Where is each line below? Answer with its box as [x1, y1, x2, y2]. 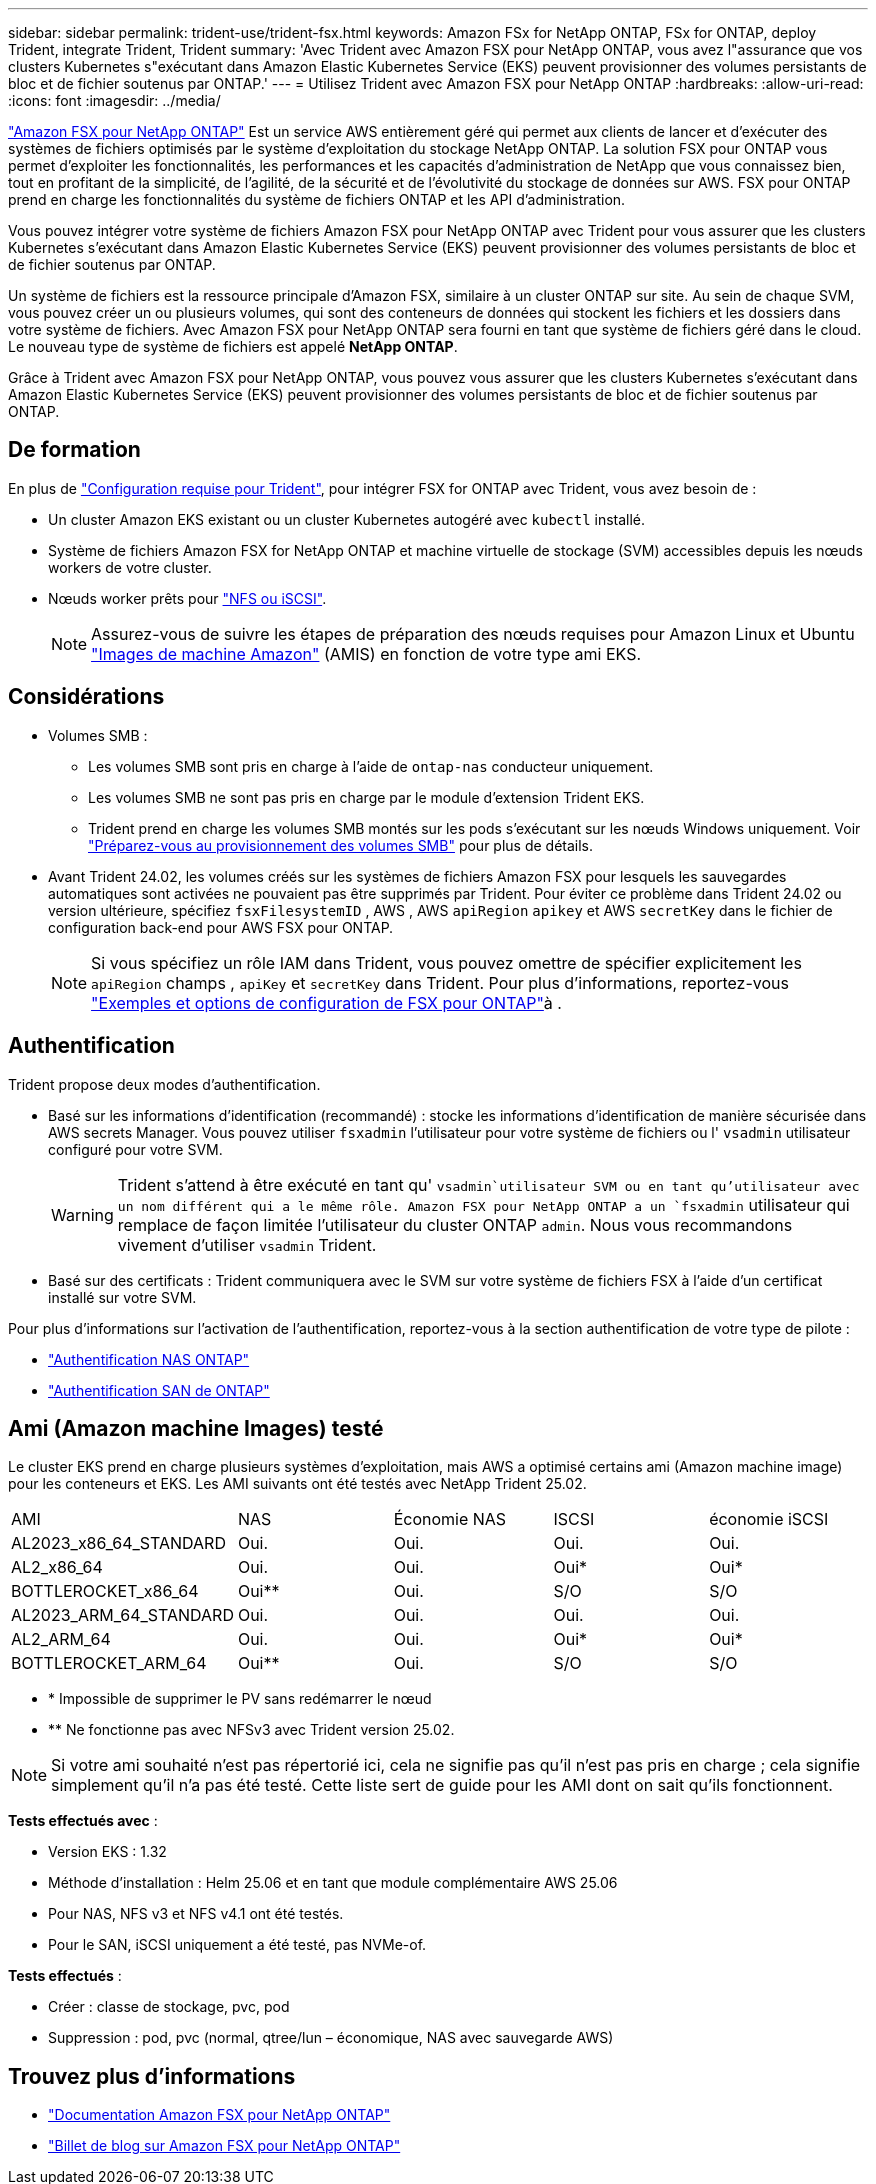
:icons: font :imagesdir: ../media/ [8, 92, 221, 109]
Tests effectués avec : [8, 1812, 158, 1830]
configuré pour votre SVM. [48, 1140, 223, 1158]
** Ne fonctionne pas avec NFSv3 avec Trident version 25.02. [48, 1721, 455, 1739]
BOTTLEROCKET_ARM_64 [11, 1653, 207, 1674]
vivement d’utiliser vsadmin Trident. [117, 1234, 377, 1255]
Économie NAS [393, 1509, 507, 1530]
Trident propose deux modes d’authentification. [8, 1075, 321, 1093]
